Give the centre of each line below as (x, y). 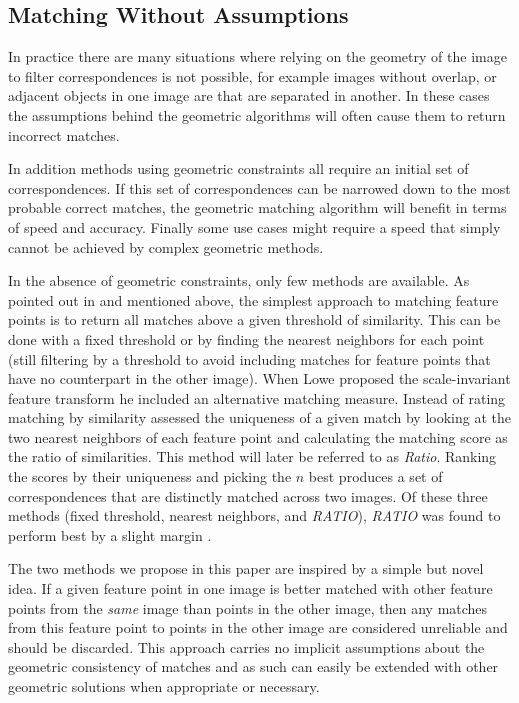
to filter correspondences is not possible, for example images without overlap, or (252, 75)
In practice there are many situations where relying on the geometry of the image (257, 56)
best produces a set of (375, 476)
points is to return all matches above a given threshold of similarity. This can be (254, 319)
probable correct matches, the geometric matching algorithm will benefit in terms (257, 207)
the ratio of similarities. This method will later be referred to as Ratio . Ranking (252, 456)
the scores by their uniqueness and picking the (150, 476)
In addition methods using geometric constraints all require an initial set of (238, 168)
